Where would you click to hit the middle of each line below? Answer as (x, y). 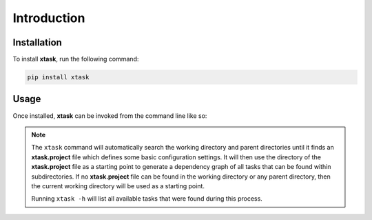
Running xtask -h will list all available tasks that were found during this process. (147, 199)
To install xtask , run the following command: (76, 59)
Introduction (49, 18)
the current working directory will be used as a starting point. (118, 186)
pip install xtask (58, 77)
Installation (37, 42)
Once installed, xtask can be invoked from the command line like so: (110, 116)
